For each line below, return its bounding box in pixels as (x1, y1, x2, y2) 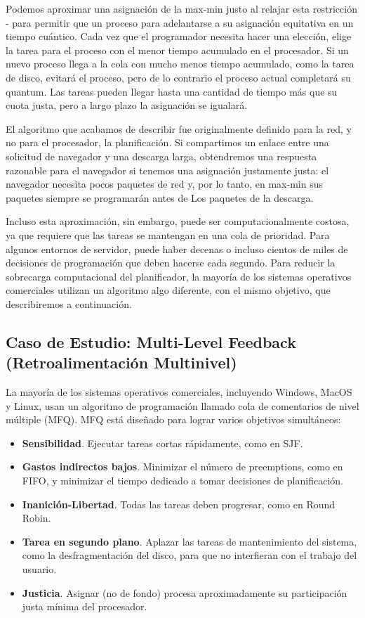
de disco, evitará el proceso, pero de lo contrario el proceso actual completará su (6, 70, 351, 84)
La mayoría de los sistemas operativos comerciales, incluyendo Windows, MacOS (6, 385, 352, 399)
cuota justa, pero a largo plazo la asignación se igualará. (6, 98, 248, 112)
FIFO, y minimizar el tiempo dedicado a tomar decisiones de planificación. (22, 473, 343, 488)
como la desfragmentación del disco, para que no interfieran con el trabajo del (22, 548, 357, 562)
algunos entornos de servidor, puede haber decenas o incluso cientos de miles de (6, 241, 348, 256)
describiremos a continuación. (6, 296, 132, 311)
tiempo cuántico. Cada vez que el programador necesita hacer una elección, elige (6, 29, 352, 44)
